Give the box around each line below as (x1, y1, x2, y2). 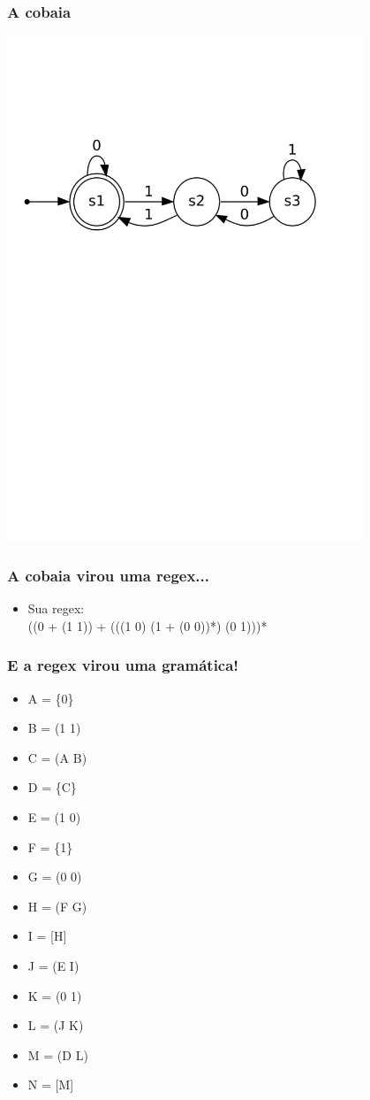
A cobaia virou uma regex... (7, 564, 210, 586)
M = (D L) (27, 1045, 88, 1064)
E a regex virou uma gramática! (7, 654, 239, 676)
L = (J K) (27, 1016, 84, 1035)
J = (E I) (27, 957, 79, 975)
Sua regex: (27, 599, 85, 618)
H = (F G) (27, 896, 87, 915)
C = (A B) (27, 748, 87, 766)
